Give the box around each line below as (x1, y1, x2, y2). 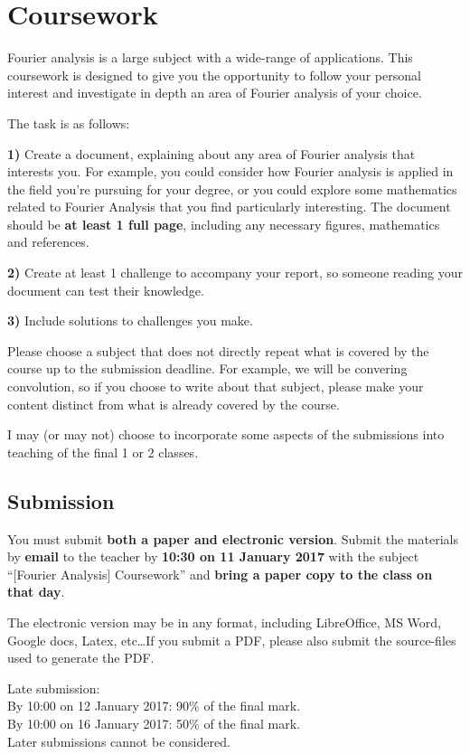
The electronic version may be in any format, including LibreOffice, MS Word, (7, 612, 441, 631)
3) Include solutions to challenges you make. (7, 311, 253, 330)
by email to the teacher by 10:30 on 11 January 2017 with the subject (7, 547, 419, 566)
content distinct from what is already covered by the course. (7, 394, 340, 413)
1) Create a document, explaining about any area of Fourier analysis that (7, 144, 416, 163)
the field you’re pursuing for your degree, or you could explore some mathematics (7, 179, 457, 198)
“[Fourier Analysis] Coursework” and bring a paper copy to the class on (7, 564, 433, 583)
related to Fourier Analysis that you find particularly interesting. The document (7, 197, 451, 216)
